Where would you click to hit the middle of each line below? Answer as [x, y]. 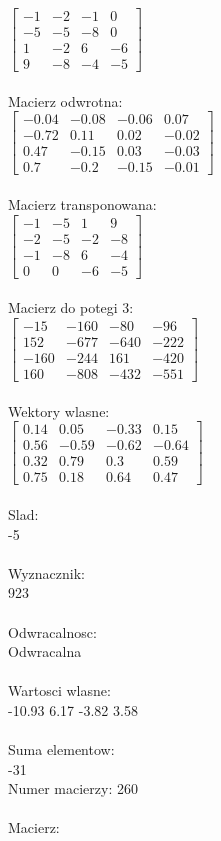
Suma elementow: [61, 749]
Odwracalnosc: [52, 631]
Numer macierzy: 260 [73, 788]
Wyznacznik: [47, 572]
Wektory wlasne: [59, 410]
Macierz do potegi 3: [71, 307]
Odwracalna [45, 651]
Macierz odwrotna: [65, 100]
